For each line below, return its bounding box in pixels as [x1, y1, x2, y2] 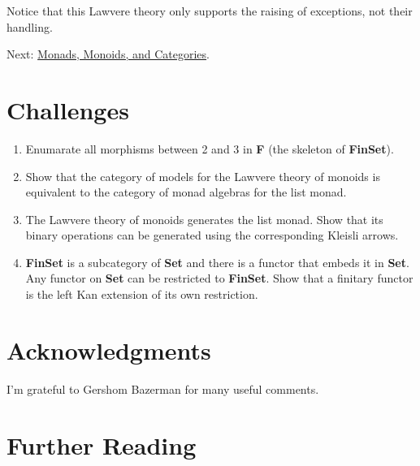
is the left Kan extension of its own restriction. [25, 286, 258, 303]
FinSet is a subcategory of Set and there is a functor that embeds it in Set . [25, 253, 409, 270]
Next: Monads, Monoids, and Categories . [6, 45, 210, 63]
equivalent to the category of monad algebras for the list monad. [25, 183, 347, 201]
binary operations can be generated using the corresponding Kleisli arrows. [25, 227, 399, 244]
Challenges [6, 93, 129, 126]
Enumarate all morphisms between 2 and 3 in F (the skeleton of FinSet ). [25, 140, 394, 157]
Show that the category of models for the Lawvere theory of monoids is [25, 167, 380, 184]
